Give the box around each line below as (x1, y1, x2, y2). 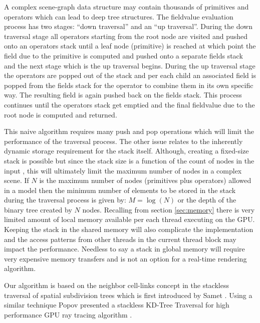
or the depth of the (177, 194, 236, 205)
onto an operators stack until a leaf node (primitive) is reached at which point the (4, 40, 256, 51)
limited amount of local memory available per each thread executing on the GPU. (4, 214, 255, 224)
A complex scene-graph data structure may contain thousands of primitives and (4, 1, 249, 11)
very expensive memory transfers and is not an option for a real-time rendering (4, 253, 247, 263)
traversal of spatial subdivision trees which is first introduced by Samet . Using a (4, 289, 252, 300)
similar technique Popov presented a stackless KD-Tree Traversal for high (4, 299, 229, 310)
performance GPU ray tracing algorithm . (4, 309, 132, 319)
